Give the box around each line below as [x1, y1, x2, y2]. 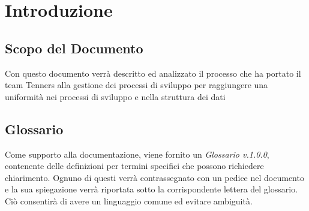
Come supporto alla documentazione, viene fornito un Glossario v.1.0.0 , [5, 147, 269, 160]
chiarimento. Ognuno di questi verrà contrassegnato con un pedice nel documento [5, 171, 304, 183]
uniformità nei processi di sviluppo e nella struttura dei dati [5, 90, 226, 103]
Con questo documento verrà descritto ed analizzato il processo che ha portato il [5, 67, 301, 79]
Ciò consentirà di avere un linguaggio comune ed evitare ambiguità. [5, 194, 253, 207]
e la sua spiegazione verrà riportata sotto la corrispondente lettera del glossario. [5, 183, 298, 195]
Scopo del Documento [5, 38, 143, 57]
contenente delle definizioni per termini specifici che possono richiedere [5, 159, 264, 172]
